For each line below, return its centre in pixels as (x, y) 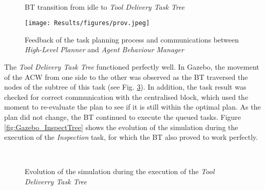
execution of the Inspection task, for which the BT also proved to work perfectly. (131, 137)
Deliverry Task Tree (56, 181)
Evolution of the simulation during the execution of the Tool (120, 171)
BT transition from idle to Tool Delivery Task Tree (105, 6)
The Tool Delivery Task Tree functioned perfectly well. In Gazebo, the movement (132, 67)
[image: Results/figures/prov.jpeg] (87, 23)
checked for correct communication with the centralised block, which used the (126, 97)
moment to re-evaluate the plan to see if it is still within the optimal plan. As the (132, 107)
